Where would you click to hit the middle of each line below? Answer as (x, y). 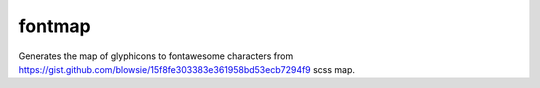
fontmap (54, 26)
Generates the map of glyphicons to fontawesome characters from (156, 56)
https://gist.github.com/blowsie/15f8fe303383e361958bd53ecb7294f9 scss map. (186, 69)
